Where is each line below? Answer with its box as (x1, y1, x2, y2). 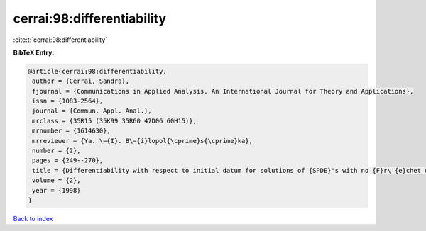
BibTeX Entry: (13, 48, 55, 57)
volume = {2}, (32, 176, 81, 184)
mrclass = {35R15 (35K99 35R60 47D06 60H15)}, (32, 117, 197, 125)
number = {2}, (32, 147, 81, 155)
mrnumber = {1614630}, (32, 127, 111, 135)
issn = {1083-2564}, (32, 97, 104, 106)
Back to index (13, 214, 53, 222)
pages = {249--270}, (32, 157, 104, 164)
